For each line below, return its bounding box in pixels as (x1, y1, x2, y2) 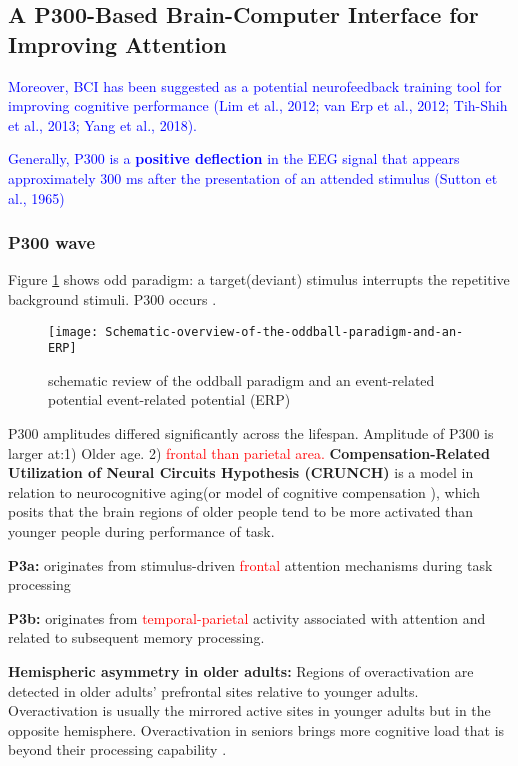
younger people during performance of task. (8, 521, 275, 542)
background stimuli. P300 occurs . (8, 288, 217, 309)
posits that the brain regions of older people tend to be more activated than (8, 501, 474, 522)
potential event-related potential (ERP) (48, 389, 291, 410)
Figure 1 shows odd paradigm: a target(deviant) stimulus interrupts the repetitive (8, 269, 510, 290)
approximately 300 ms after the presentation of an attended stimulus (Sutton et (8, 167, 498, 188)
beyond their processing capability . (8, 739, 227, 760)
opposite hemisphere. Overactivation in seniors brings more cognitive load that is (8, 719, 505, 740)
